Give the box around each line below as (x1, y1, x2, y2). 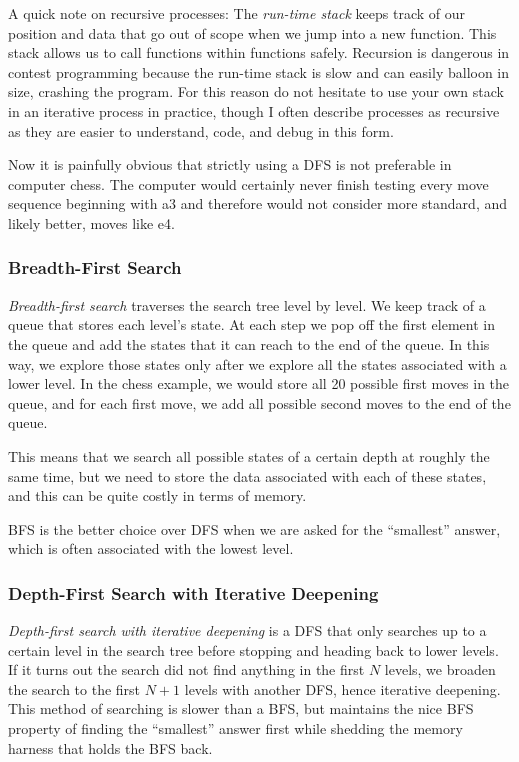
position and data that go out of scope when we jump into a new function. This (8, 22, 497, 43)
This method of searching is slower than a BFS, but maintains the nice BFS (8, 698, 474, 719)
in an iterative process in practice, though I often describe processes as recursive (8, 100, 500, 121)
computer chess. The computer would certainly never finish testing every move (8, 173, 489, 194)
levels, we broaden (384, 659, 496, 680)
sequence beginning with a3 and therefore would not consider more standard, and (8, 193, 508, 214)
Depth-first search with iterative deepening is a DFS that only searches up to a (8, 620, 487, 641)
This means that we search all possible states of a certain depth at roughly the (8, 445, 490, 466)
